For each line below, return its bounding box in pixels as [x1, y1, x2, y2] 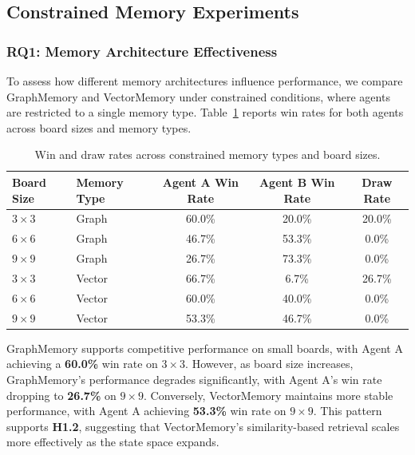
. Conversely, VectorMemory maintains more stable [144, 386, 393, 403]
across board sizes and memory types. [6, 119, 192, 136]
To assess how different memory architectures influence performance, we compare [6, 73, 403, 89]
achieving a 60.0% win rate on [6, 355, 158, 372]
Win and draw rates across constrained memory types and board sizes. [34, 146, 381, 163]
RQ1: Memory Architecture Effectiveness [6, 41, 278, 61]
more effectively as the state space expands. [6, 433, 219, 450]
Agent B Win [259, 173, 335, 190]
